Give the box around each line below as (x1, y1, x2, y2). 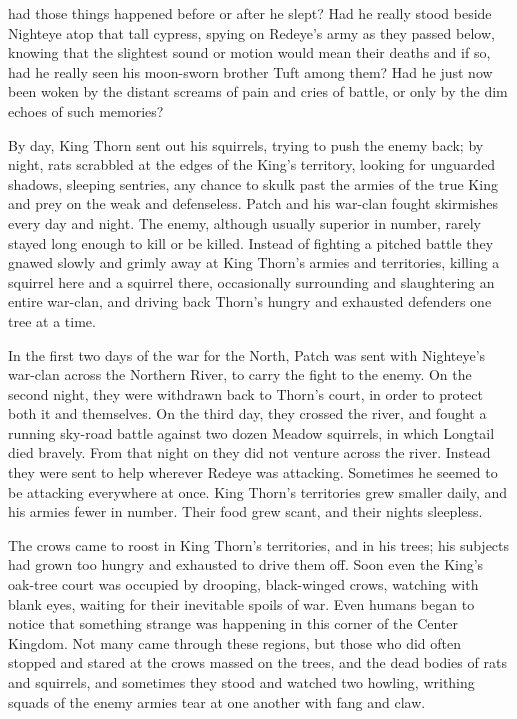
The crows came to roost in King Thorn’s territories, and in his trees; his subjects (8, 534, 510, 555)
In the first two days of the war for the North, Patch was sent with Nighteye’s (8, 344, 486, 365)
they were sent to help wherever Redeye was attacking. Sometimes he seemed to (8, 462, 498, 483)
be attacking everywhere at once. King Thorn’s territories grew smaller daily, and (8, 481, 508, 502)
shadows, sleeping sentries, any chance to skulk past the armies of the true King (8, 173, 498, 194)
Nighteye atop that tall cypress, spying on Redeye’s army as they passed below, (8, 22, 495, 43)
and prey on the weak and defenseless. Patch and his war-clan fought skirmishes (8, 193, 499, 214)
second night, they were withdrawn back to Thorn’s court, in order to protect (8, 383, 483, 404)
